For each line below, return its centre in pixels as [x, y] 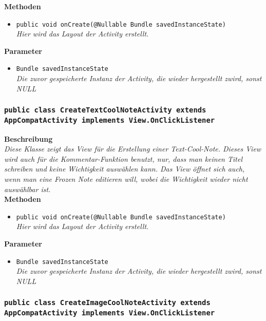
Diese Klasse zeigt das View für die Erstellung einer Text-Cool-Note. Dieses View [133, 149]
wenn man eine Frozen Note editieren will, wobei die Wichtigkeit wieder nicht [126, 178]
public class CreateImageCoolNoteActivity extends [107, 303]
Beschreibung [28, 138]
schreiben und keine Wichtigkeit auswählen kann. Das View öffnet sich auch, [125, 169]
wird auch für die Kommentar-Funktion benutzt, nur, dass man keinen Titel [123, 158]
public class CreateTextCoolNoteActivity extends [105, 110]
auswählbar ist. [27, 189]
